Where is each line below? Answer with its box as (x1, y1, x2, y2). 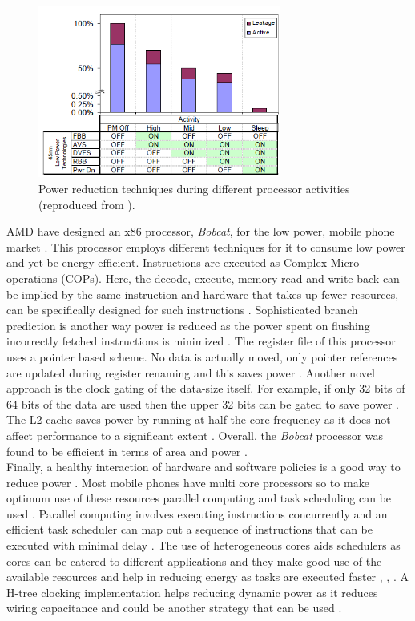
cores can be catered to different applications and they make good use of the (6, 552, 382, 569)
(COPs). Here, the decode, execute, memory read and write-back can (61, 269, 400, 286)
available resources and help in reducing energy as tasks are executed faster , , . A (6, 568, 409, 585)
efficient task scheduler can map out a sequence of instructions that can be (6, 521, 373, 538)
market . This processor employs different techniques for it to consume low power (6, 238, 405, 255)
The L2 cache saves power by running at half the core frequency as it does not (6, 411, 391, 428)
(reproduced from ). (38, 196, 135, 212)
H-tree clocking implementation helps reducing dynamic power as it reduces (6, 583, 378, 600)
